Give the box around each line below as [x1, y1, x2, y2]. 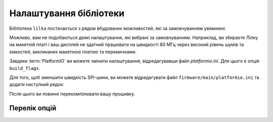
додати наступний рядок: [9, 82, 64, 88]
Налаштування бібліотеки [9, 8, 125, 19]
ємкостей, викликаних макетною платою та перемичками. [9, 49, 136, 55]
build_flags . [9, 65, 40, 71]
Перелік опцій [9, 104, 57, 112]
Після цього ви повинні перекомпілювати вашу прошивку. [9, 91, 135, 97]
